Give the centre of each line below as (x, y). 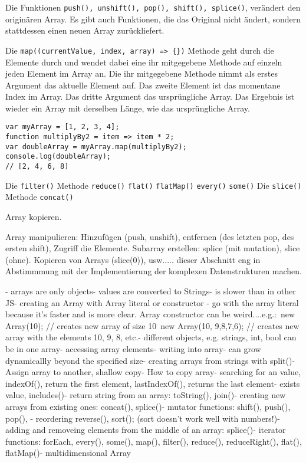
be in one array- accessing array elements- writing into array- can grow (133, 349)
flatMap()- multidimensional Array (68, 453)
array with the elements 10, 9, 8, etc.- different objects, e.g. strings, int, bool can (151, 337)
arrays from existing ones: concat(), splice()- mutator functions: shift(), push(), (148, 406)
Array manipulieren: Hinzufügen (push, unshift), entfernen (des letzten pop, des (150, 236)
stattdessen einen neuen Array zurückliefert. (85, 30)
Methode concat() (40, 197)
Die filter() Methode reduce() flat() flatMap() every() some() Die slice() (154, 185)
